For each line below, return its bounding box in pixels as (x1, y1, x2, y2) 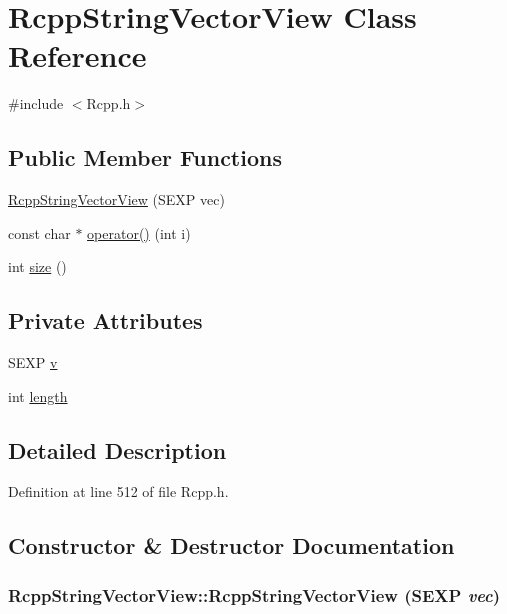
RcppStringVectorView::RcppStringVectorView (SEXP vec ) (8, 582, 501, 607)
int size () (8, 256, 67, 277)
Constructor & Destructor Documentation (8, 530, 455, 561)
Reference (8, 35, 147, 76)
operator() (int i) (87, 222, 191, 243)
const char (8, 222, 71, 243)
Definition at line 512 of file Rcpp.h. (8, 481, 229, 502)
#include (8, 93, 64, 114)
